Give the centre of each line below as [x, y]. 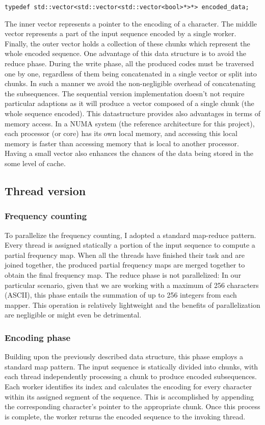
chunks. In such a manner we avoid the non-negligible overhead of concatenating [130, 83]
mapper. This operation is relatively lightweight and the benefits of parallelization [132, 304]
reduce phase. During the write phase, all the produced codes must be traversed [129, 63]
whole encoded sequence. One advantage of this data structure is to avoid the [126, 53]
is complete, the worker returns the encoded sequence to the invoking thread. [125, 416]
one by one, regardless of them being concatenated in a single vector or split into [131, 73]
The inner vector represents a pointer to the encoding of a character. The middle [131, 23]
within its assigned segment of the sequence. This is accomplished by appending [129, 396]
